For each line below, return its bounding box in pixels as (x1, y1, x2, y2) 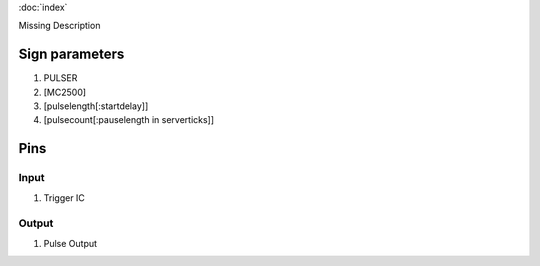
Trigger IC (43, 191, 85, 204)
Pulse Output (43, 237, 98, 249)
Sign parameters (18, 46, 125, 63)
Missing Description (18, 20, 101, 32)
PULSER (43, 72, 78, 84)
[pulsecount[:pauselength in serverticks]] (43, 114, 215, 126)
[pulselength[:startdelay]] (43, 100, 149, 112)
